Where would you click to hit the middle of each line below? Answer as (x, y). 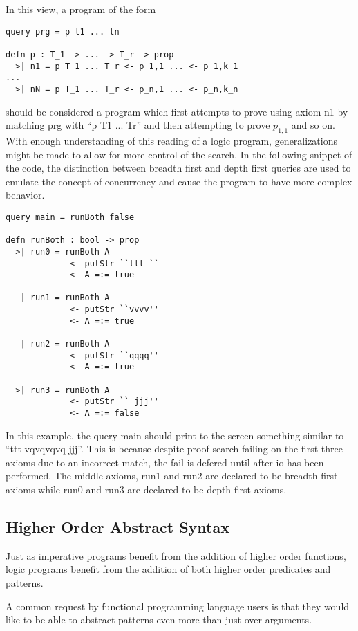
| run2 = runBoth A (65, 344)
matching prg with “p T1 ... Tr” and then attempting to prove (138, 125)
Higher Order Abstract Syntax (117, 527)
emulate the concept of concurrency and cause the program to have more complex (179, 181)
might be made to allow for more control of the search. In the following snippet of (179, 154)
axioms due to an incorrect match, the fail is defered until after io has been (165, 462)
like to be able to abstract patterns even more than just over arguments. (159, 620)
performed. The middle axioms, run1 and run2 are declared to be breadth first (172, 476)
